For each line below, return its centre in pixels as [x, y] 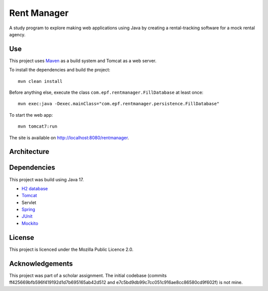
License [22, 238]
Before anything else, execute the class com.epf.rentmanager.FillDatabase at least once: [106, 92]
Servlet [29, 202]
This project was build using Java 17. [46, 179]
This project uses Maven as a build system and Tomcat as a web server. [83, 61]
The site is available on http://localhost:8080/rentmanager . [69, 138]
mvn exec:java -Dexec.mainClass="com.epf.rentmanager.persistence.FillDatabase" [119, 104]
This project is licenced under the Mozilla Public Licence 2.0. [71, 249]
